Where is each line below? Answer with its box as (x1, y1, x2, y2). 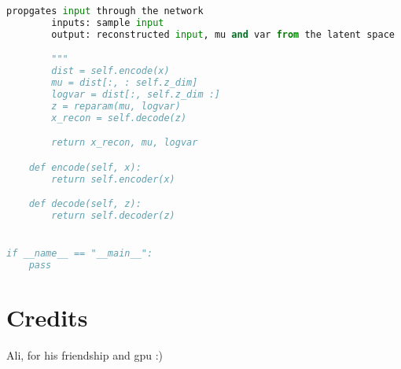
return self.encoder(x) (51, 173, 175, 185)
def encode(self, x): (28, 161, 142, 173)
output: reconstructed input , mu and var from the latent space (51, 28, 395, 40)
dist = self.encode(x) (51, 65, 170, 77)
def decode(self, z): (28, 198, 142, 210)
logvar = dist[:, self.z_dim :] (51, 88, 221, 100)
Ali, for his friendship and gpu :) (6, 347, 164, 363)
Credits (6, 301, 88, 334)
